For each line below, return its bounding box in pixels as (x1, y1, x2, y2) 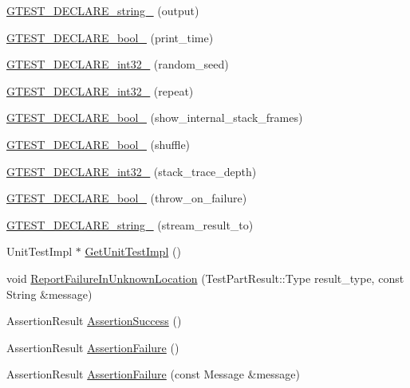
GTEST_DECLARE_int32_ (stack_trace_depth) (6, 163, 257, 179)
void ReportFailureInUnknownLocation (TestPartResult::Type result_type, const (6, 269, 404, 286)
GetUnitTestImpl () (85, 243, 181, 260)
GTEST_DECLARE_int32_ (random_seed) (6, 56, 229, 73)
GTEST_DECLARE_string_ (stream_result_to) (6, 216, 254, 233)
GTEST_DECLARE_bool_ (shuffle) (6, 135, 191, 152)
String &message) (6, 285, 93, 302)
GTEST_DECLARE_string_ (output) (6, 2, 199, 18)
